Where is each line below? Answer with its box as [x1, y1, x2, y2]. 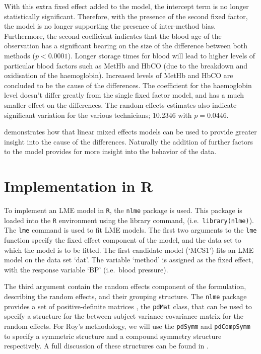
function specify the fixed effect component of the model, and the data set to [4, 235, 241, 245]
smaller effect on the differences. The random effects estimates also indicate [4, 99, 237, 110]
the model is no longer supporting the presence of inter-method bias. [4, 21, 216, 31]
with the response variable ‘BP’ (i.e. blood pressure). [4, 264, 168, 274]
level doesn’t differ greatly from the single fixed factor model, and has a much [4, 90, 244, 100]
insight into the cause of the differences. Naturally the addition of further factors [4, 136, 253, 147]
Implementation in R [4, 176, 153, 196]
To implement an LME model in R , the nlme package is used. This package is [4, 205, 242, 216]
